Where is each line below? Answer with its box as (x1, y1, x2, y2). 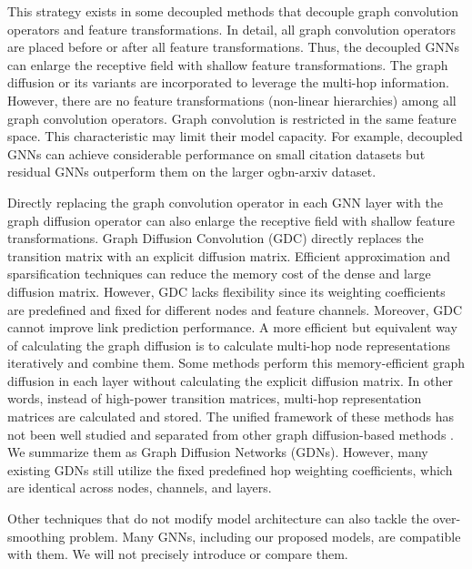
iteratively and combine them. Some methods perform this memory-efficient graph (7, 353, 466, 372)
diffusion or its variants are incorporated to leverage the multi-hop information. (7, 73, 449, 92)
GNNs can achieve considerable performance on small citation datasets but (7, 144, 426, 163)
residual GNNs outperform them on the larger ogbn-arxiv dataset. (7, 162, 377, 181)
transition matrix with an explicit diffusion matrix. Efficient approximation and (7, 246, 451, 265)
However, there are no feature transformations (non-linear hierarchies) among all (7, 90, 457, 109)
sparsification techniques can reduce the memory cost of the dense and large (7, 264, 431, 283)
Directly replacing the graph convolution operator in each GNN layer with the (7, 192, 443, 211)
